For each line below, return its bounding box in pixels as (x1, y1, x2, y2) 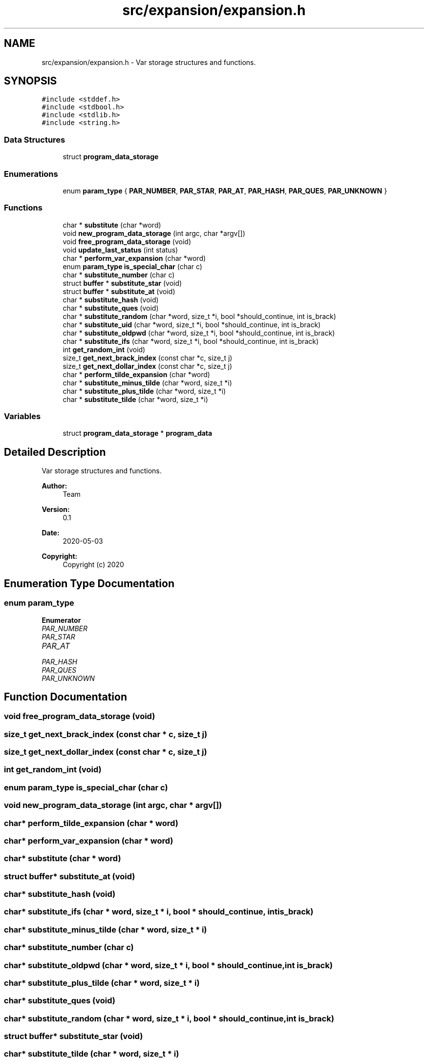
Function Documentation (4, 690, 127, 703)
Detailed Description (4, 446, 106, 458)
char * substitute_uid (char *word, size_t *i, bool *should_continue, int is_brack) (63, 320, 321, 329)
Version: (42, 505, 70, 514)
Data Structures (4, 134, 65, 145)
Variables (4, 411, 41, 422)
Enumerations (4, 169, 58, 179)
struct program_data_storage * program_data (63, 429, 213, 438)
